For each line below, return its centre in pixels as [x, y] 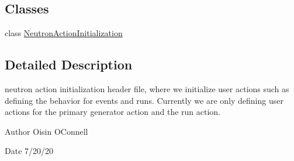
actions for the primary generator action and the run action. [113, 112]
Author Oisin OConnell [46, 131]
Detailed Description [69, 64]
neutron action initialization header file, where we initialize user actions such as [147, 89]
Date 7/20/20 [29, 151]
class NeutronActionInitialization [64, 33]
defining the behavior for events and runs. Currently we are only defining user [144, 100]
